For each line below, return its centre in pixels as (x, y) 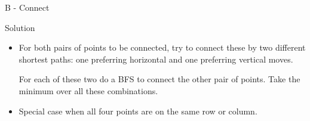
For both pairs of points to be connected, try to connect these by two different (162, 47)
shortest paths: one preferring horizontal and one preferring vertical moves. (156, 59)
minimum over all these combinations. (88, 90)
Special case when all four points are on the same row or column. (138, 111)
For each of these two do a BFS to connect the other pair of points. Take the (159, 79)
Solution (20, 27)
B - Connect (27, 7)
